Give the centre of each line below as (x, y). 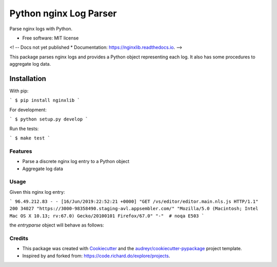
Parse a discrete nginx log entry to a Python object (76, 161)
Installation (28, 79)
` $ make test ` (30, 138)
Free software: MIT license (51, 38)
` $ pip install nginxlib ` (45, 100)
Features (21, 151)
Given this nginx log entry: (37, 192)
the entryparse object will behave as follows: (57, 225)
